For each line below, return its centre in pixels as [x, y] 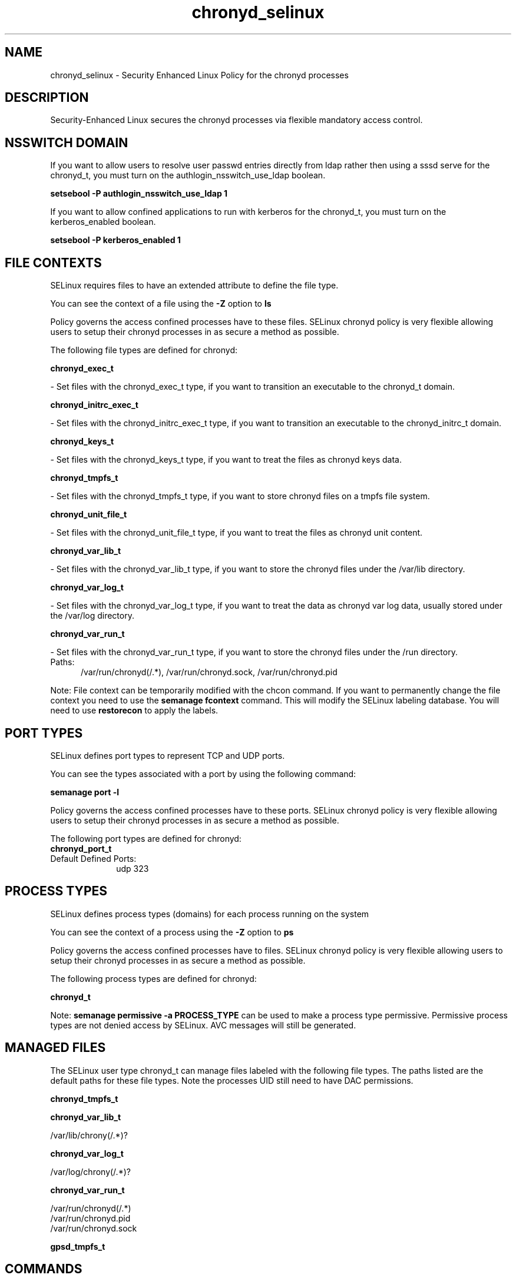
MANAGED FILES [55, 1048]
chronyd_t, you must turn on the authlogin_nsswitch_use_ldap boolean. [188, 175]
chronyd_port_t [81, 848]
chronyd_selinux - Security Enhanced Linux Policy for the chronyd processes [199, 75]
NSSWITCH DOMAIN [67, 142]
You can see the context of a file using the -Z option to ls [161, 304]
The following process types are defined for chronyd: [153, 978]
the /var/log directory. [92, 616]
